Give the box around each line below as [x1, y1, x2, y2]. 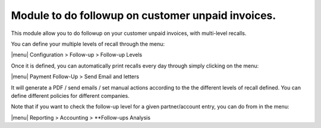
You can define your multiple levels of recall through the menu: [11, 40, 165, 47]
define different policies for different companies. [11, 92, 130, 99]
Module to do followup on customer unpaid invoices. [11, 9, 276, 22]
